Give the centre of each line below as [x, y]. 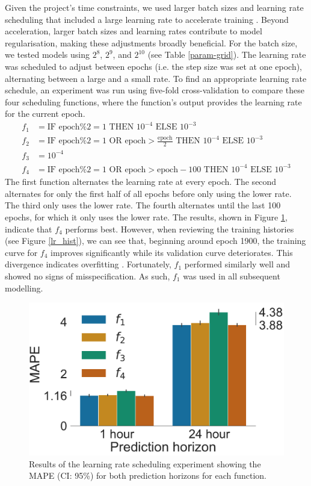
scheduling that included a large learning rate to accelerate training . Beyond [147, 19]
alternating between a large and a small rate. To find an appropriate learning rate [156, 78]
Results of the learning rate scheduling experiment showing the [145, 463]
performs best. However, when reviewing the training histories [180, 229]
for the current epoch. [45, 114]
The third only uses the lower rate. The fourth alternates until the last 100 [143, 205]
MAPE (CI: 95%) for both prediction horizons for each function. [148, 475]
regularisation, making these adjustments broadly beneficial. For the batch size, [151, 42]
